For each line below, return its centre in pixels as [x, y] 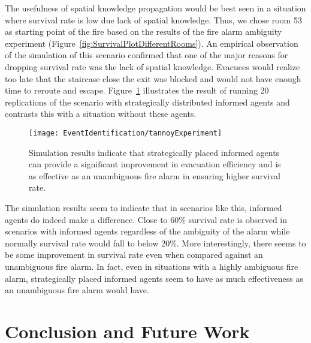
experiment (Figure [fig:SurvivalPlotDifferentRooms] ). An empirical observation [152, 43]
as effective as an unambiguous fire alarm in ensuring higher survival [155, 175]
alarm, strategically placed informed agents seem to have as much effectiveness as [154, 278]
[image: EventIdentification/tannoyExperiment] [126, 133]
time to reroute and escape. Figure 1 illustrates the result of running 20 [137, 90]
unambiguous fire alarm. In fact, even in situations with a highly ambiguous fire [152, 266]
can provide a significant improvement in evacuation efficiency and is [155, 164]
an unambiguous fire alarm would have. [77, 290]
